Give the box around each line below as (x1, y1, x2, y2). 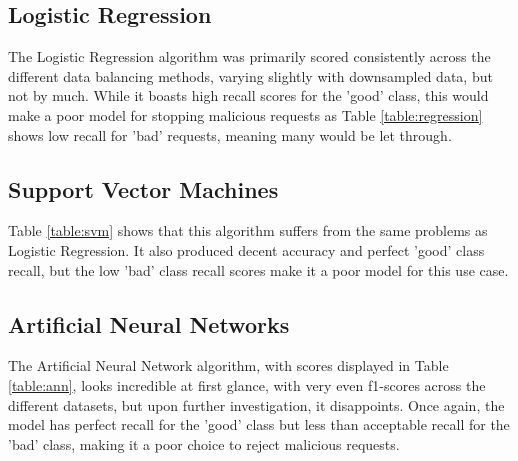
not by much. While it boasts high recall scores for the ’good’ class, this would (8, 85, 489, 106)
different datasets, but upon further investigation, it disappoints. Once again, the (8, 394, 505, 415)
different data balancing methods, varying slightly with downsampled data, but (8, 65, 493, 86)
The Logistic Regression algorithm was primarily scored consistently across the (8, 46, 491, 67)
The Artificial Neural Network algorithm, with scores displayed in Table (8, 355, 449, 376)
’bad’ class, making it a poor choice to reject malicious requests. (8, 433, 400, 454)
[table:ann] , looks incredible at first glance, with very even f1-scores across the (8, 374, 486, 395)
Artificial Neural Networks (8, 308, 290, 339)
